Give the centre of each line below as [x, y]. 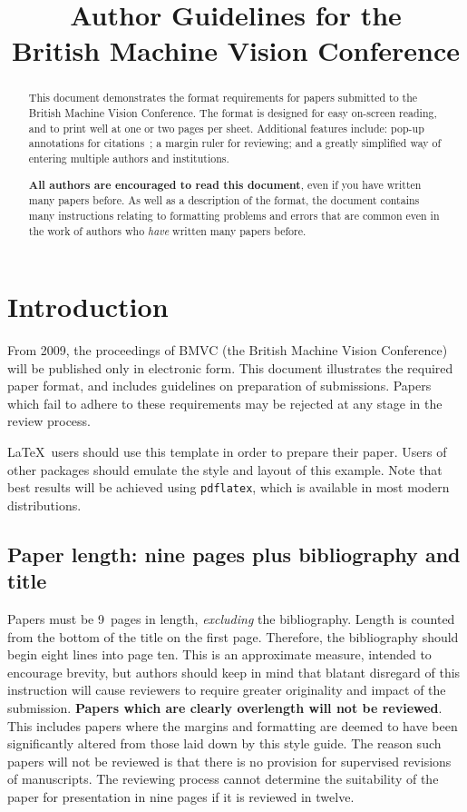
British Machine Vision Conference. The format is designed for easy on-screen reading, [233, 113]
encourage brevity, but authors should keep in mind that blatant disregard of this [234, 672]
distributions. [44, 505]
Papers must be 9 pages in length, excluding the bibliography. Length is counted [231, 619]
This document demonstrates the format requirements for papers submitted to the [223, 98]
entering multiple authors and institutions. [129, 158]
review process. [49, 421]
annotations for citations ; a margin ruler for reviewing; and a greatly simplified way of [235, 143]
